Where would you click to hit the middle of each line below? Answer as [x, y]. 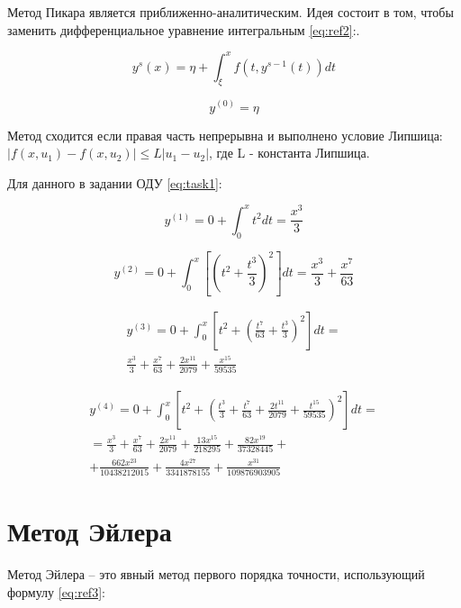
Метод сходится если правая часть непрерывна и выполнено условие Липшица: [225, 135]
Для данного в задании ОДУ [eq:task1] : [115, 182]
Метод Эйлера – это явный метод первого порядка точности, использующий [216, 574]
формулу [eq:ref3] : [56, 591]
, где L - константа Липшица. [289, 153]
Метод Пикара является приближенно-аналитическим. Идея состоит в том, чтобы [230, 12]
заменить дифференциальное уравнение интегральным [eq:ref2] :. [184, 29]
